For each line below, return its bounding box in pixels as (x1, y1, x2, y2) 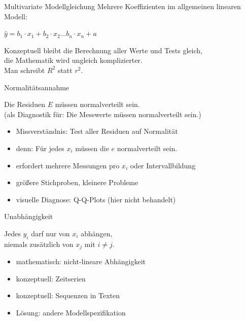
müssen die (75, 142, 109, 153)
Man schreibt (4, 64, 45, 75)
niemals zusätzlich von (4, 238, 74, 249)
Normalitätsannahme (4, 82, 69, 92)
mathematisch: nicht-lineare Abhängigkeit (16, 256, 146, 267)
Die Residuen (4, 99, 45, 110)
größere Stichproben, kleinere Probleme (16, 177, 138, 188)
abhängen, (81, 228, 113, 238)
